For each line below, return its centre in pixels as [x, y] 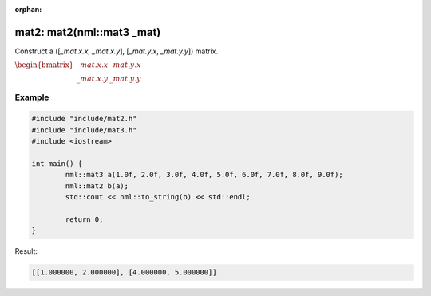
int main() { [57, 164]
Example [32, 97]
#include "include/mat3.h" [84, 130]
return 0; [84, 219]
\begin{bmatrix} [44, 65]
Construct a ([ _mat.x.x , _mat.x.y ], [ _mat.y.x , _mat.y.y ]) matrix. [117, 51]
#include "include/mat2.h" [84, 119]
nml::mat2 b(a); [97, 186]
